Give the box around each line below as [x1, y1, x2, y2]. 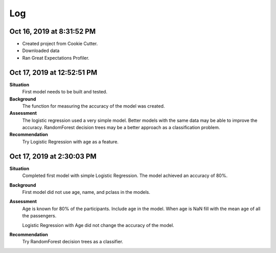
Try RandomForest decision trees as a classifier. [22, 239, 124, 245]
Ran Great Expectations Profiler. [22, 55, 89, 61]
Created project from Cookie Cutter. [22, 41, 98, 47]
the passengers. [22, 213, 57, 219]
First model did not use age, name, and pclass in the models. [22, 189, 151, 195]
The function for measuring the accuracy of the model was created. [22, 103, 165, 109]
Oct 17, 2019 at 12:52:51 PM [9, 68, 97, 77]
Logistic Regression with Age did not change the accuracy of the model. [22, 222, 174, 228]
